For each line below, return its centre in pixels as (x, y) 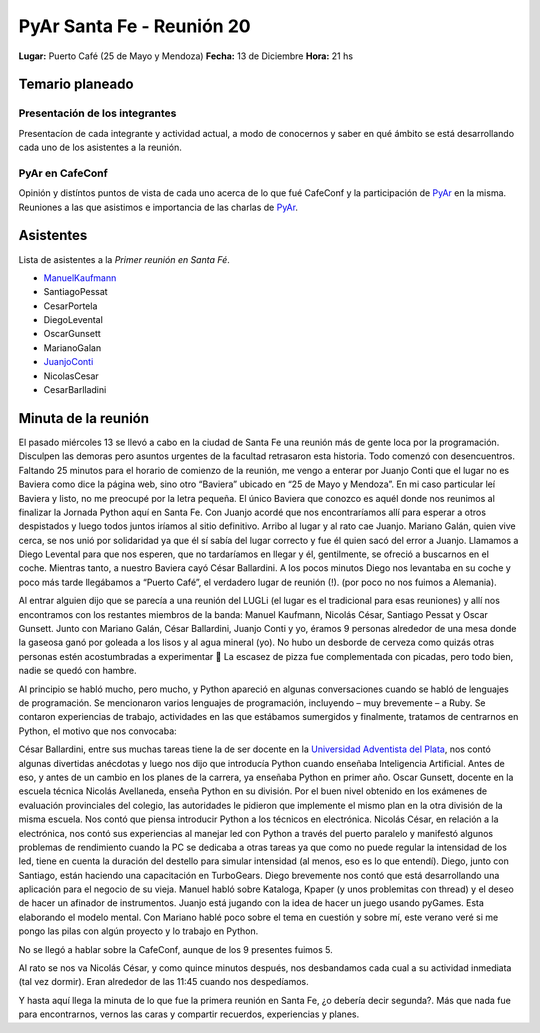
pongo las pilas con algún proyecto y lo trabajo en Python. (138, 931)
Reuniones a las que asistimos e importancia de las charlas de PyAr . (158, 207)
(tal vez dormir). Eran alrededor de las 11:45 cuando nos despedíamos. (163, 982)
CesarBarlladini (75, 390)
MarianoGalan (72, 347)
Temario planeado (76, 84)
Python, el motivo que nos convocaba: (97, 731)
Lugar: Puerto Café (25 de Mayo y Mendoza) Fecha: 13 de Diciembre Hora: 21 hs (186, 56)
